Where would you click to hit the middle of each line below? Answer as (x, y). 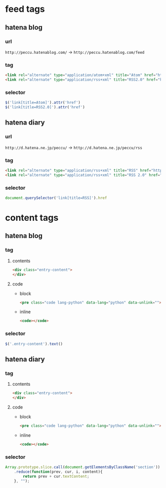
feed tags (25, 9)
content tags (32, 218)
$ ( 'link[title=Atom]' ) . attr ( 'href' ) (43, 103)
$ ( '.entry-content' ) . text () (34, 344)
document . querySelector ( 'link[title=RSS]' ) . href (56, 198)
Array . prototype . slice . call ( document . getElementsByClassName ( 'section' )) (83, 467)
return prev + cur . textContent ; (56, 476)
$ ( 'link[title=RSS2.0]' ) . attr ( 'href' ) (45, 107)
